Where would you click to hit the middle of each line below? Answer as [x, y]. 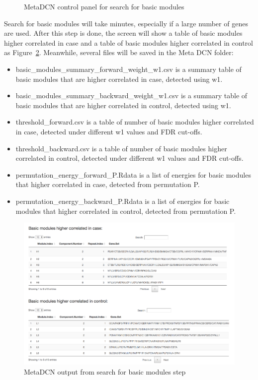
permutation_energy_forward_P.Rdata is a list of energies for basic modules [133, 174]
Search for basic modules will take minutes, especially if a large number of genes [126, 23]
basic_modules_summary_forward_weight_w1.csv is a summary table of [129, 69]
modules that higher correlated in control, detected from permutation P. [126, 211]
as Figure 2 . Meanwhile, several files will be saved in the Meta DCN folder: [119, 52]
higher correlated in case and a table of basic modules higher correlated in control [129, 42]
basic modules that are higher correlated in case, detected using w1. [119, 79]
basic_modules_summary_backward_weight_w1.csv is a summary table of [131, 95]
